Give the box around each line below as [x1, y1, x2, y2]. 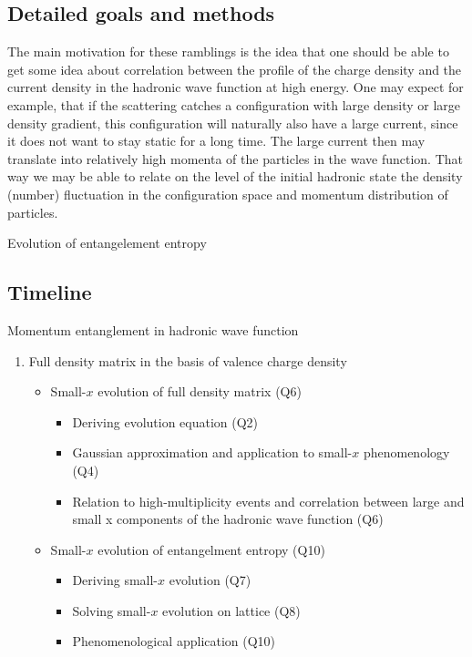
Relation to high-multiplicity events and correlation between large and [72, 491, 465, 510]
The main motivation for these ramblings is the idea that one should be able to [7, 42, 449, 61]
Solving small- [72, 601, 151, 620]
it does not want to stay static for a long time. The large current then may [7, 131, 426, 150]
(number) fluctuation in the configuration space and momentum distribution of [7, 184, 448, 203]
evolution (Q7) [169, 570, 251, 590]
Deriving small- [72, 570, 159, 590]
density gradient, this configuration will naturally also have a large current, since [7, 113, 458, 132]
